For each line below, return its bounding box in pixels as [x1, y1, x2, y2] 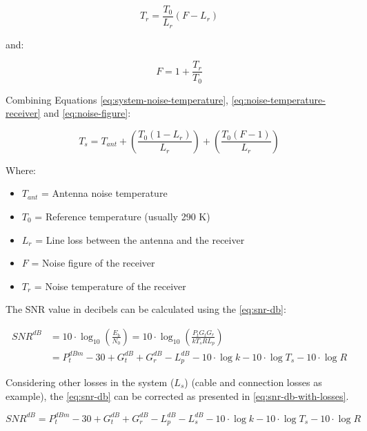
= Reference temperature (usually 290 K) [34, 209, 210, 223]
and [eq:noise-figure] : [43, 106, 131, 120]
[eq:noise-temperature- [231, 92, 326, 106]
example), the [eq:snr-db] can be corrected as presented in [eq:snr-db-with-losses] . [6, 388, 349, 403]
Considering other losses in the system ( [6, 374, 175, 389]
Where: [6, 162, 36, 177]
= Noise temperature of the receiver [34, 278, 186, 293]
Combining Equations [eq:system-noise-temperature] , [6, 92, 228, 106]
